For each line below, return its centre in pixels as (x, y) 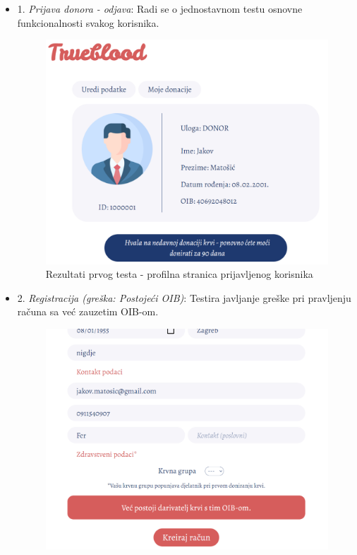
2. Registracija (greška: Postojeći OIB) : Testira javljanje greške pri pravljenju (184, 297)
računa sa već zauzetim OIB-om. (88, 311)
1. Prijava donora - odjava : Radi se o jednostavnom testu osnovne (160, 8)
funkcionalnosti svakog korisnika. (88, 22)
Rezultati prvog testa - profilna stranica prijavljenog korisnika (179, 274)
